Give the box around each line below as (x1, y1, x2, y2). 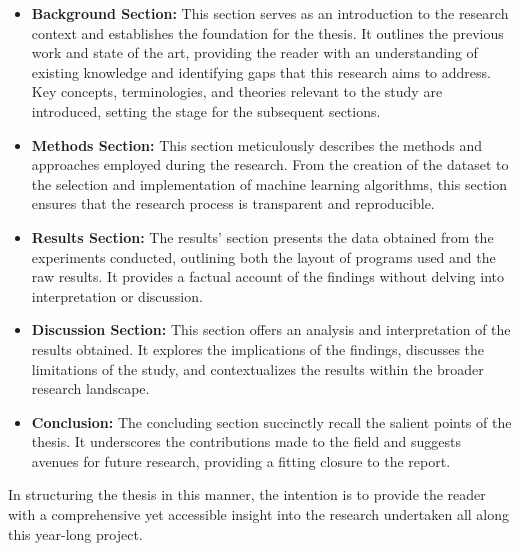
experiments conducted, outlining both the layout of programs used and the (31, 246, 496, 267)
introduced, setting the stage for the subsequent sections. (31, 100, 381, 121)
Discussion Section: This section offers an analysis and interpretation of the (31, 319, 511, 340)
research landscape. (31, 378, 150, 399)
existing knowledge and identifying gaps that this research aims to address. (31, 61, 491, 82)
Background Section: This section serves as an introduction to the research (31, 3, 509, 23)
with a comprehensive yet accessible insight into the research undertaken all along (8, 504, 510, 525)
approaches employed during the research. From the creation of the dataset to (31, 154, 509, 175)
